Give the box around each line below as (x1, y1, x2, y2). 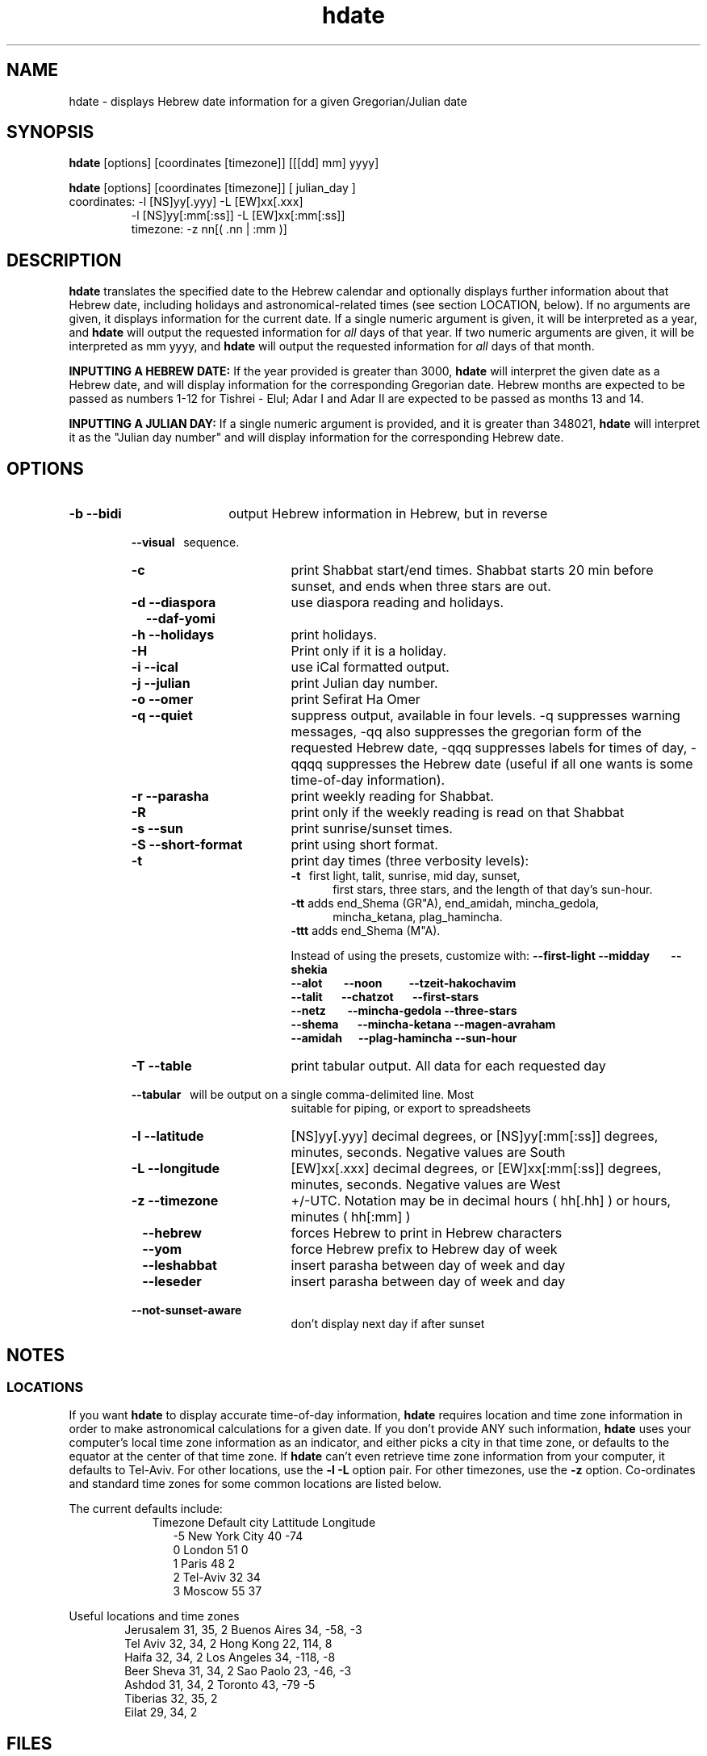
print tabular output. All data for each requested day (291, 1058, 606, 1075)
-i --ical (131, 659, 178, 676)
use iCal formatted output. (291, 659, 450, 676)
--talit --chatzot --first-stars (291, 990, 479, 1004)
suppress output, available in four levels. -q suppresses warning (291, 707, 680, 724)
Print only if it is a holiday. (291, 643, 446, 660)
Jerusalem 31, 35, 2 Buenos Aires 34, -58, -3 (124, 1623, 362, 1637)
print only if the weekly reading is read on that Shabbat (291, 804, 625, 821)
